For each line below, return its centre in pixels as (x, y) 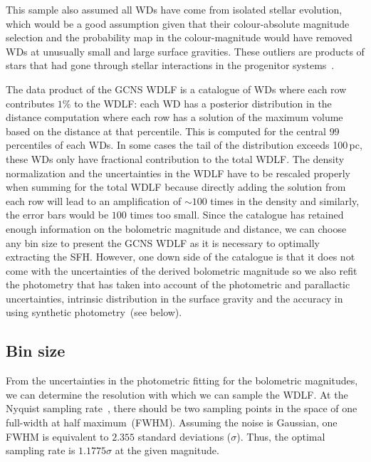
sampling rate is (41, 450)
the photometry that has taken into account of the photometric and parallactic (178, 284)
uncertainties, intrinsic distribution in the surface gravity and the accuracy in (174, 298)
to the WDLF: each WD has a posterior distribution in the (203, 103)
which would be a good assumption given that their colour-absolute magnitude (178, 23)
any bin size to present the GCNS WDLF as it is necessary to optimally (163, 242)
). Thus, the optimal (281, 436)
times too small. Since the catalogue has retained (237, 215)
